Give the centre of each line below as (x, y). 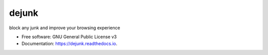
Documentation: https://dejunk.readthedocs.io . (69, 44)
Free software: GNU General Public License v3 (69, 37)
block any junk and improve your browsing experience (65, 28)
